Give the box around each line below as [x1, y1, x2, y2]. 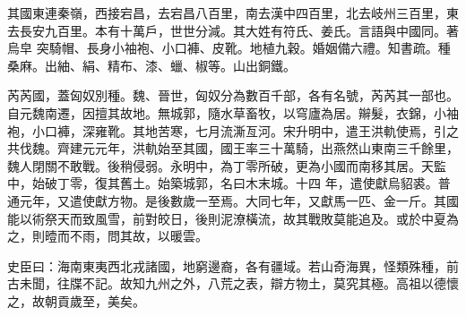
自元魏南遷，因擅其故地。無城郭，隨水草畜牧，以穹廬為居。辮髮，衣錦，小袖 [7, 103, 459, 122]
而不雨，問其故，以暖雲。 [56, 226, 208, 245]
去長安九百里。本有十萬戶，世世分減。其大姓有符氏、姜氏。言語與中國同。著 [7, 21, 459, 39]
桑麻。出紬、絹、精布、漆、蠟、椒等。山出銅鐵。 [7, 56, 296, 74]
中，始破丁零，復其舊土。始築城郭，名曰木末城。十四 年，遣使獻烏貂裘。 [7, 174, 438, 192]
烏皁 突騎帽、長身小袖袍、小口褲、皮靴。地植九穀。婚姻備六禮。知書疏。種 [7, 38, 451, 57]
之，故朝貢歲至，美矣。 [7, 291, 145, 310]
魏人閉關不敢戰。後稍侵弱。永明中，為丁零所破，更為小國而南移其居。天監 [7, 156, 446, 175]
